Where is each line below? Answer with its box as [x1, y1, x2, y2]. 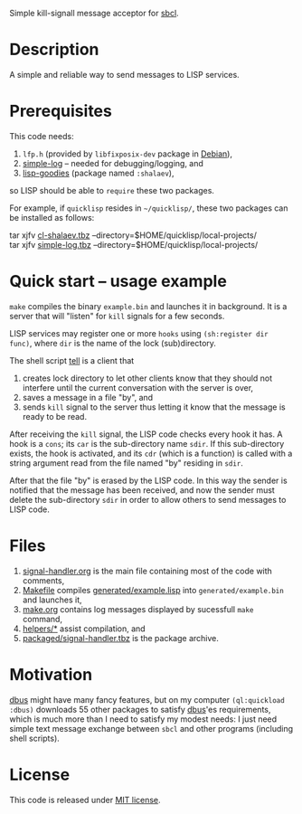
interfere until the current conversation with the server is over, [22, 382, 254, 393]
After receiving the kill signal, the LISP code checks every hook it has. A [9, 429, 283, 440]
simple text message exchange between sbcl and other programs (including [9, 723, 294, 734]
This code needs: [9, 130, 74, 141]
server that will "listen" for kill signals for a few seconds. [9, 310, 225, 321]
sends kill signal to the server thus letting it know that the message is [22, 402, 287, 412]
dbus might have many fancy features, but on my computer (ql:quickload [9, 694, 285, 705]
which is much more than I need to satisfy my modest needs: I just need [9, 714, 278, 724]
